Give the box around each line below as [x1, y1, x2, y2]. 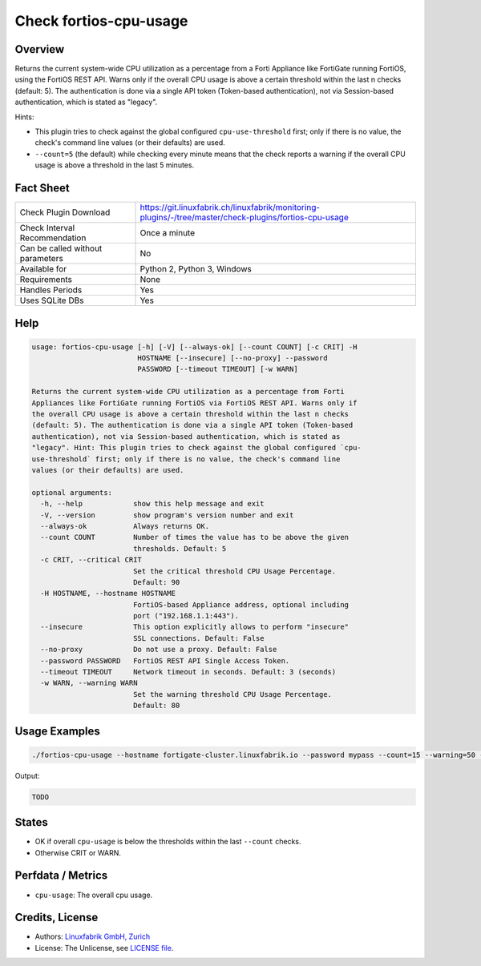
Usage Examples [14, 724, 100, 738]
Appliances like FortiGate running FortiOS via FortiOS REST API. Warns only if [31, 398, 358, 408]
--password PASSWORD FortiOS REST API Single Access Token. [40, 656, 290, 665]
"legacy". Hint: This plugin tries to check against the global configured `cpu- [31, 443, 362, 453]
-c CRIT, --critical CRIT [40, 555, 142, 565]
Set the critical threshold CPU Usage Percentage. [132, 566, 337, 576]
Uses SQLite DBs [19, 295, 84, 306]
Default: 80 [132, 701, 180, 710]
